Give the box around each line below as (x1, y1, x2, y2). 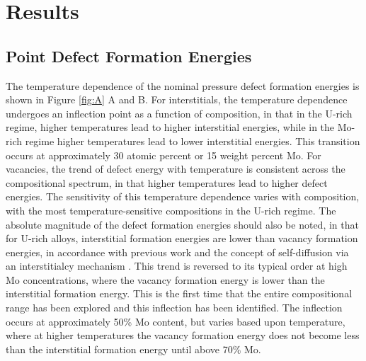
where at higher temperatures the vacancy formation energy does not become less (6, 328, 360, 343)
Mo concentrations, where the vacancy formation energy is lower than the (6, 272, 325, 287)
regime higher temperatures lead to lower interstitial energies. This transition (25, 133, 360, 148)
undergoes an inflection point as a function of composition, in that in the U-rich (6, 105, 353, 120)
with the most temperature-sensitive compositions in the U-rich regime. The (6, 202, 336, 217)
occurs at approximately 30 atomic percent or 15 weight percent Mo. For (6, 147, 321, 162)
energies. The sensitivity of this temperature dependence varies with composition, (6, 189, 360, 204)
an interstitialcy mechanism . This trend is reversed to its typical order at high (6, 258, 348, 273)
